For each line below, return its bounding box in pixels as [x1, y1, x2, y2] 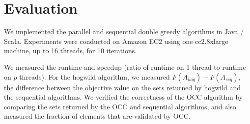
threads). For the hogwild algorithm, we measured [19, 71, 170, 82]
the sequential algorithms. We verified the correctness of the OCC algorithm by [4, 92, 243, 102]
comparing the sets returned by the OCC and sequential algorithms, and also [4, 101, 236, 111]
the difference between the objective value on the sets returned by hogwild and [4, 82, 241, 92]
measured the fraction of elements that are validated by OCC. [4, 111, 191, 121]
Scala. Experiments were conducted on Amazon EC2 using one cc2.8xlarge [4, 36, 228, 46]
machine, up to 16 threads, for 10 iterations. [4, 45, 137, 56]
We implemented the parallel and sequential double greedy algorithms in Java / [4, 26, 244, 37]
